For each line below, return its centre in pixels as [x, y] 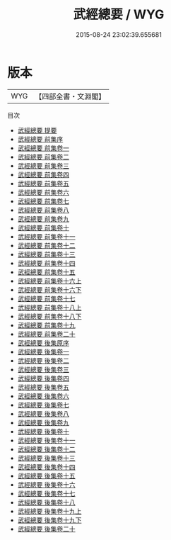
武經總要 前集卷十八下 [49, 316]
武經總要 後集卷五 [43, 387]
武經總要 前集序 [40, 139]
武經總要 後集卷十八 [46, 502]
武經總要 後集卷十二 [46, 449]
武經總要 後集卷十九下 [49, 520]
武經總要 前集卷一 [43, 148]
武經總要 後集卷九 [43, 422]
